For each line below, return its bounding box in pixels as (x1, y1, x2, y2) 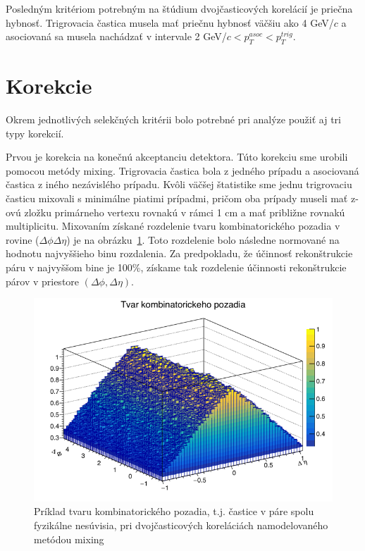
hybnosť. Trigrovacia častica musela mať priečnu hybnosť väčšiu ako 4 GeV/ (6, 15, 334, 30)
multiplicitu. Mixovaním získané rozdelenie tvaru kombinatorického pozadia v (6, 218, 340, 233)
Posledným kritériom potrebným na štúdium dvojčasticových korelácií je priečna (6, 1, 353, 16)
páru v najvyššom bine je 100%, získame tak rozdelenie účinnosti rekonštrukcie (6, 260, 347, 275)
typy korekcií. (6, 125, 64, 140)
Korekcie (6, 71, 92, 100)
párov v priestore (6, 273, 80, 288)
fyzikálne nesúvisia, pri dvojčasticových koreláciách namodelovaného (34, 517, 328, 532)
